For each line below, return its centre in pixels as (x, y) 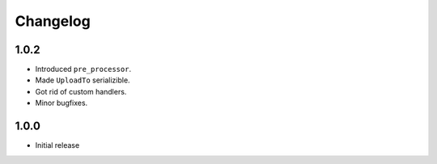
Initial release (57, 145)
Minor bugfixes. (62, 103)
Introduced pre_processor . (83, 69)
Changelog (53, 21)
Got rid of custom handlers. (81, 91)
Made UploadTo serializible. (83, 80)
